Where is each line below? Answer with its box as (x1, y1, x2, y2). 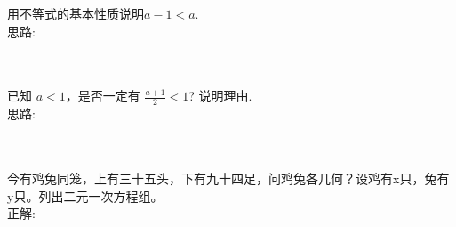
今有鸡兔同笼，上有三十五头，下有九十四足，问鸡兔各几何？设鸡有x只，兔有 (7, 168, 450, 187)
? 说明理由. (188, 86, 252, 105)
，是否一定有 (65, 86, 140, 105)
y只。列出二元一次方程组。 (7, 186, 164, 205)
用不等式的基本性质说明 (7, 4, 144, 22)
